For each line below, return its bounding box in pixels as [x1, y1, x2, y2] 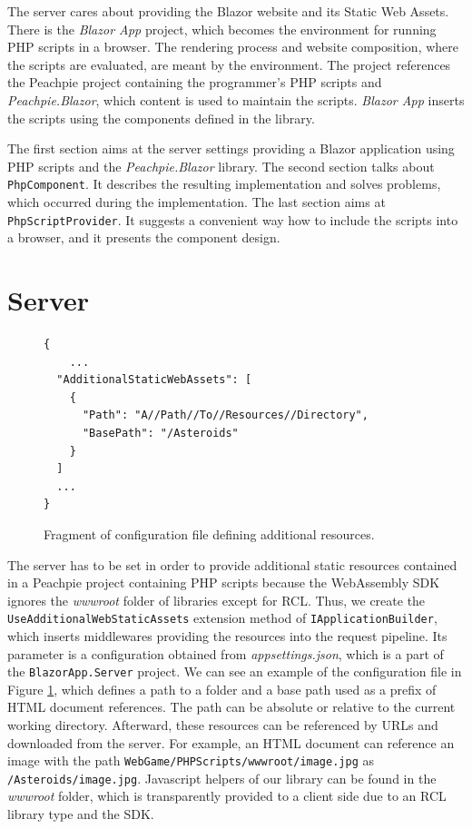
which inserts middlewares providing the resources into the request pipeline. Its [7, 626, 447, 645]
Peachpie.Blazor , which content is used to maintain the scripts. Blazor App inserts [7, 90, 465, 109]
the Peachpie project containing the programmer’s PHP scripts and [7, 73, 382, 92]
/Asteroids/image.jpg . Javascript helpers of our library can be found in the [7, 768, 437, 787]
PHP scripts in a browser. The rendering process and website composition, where [7, 37, 459, 56]
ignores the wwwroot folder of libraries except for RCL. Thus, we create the [7, 590, 426, 609]
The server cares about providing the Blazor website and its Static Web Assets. [7, 2, 449, 20]
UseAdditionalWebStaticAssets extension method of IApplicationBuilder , [7, 608, 438, 627]
